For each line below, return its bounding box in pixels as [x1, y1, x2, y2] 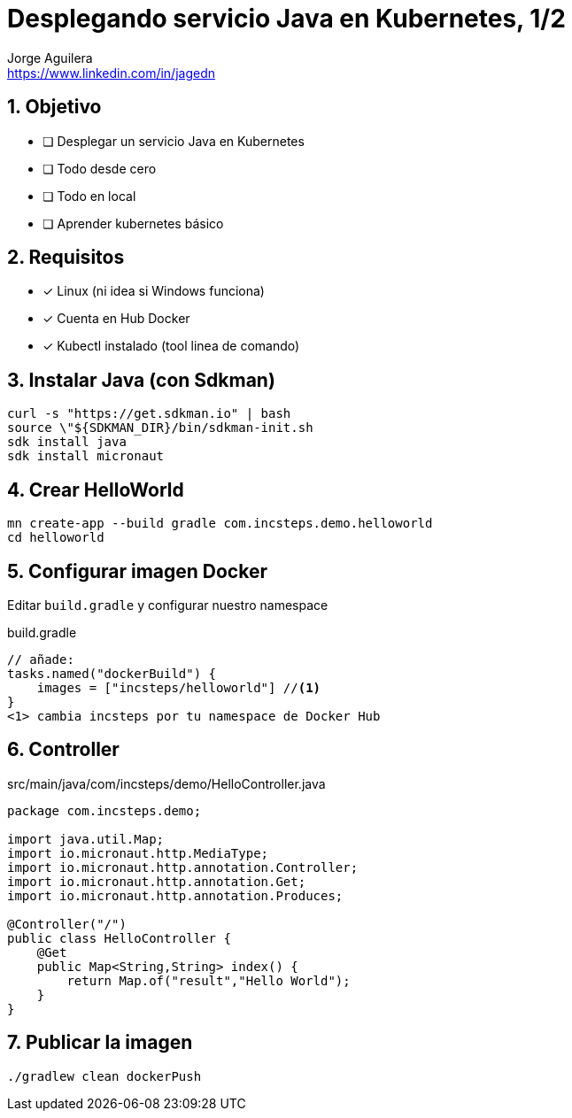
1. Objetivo [7, 96, 102, 119]
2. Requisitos [7, 246, 125, 269]
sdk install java [7, 435, 127, 450]
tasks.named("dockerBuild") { [7, 666, 217, 681]
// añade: [7, 652, 74, 667]
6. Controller [7, 738, 120, 761]
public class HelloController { [7, 930, 231, 945]
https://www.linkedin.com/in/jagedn [7, 65, 215, 81]
